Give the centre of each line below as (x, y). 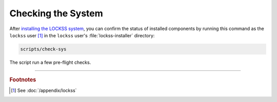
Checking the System (56, 13)
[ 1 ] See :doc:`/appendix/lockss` (44, 90)
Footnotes (23, 80)
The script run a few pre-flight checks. (50, 62)
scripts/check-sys (43, 49)
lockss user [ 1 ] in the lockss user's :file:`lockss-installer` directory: (82, 35)
